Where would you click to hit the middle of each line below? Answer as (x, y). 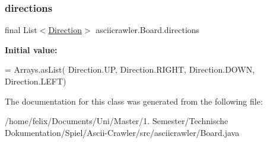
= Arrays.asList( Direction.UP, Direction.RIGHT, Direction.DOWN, (130, 69)
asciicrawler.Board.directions (148, 30)
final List (21, 30)
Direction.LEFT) (36, 81)
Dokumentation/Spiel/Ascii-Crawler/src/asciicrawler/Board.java (122, 132)
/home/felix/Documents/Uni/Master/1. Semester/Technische (117, 121)
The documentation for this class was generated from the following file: (134, 101)
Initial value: (31, 49)
